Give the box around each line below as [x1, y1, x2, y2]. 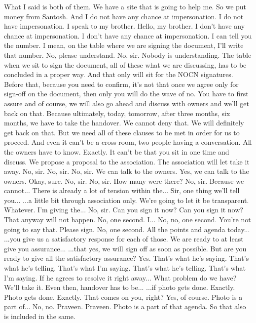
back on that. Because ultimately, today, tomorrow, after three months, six [4, 108, 230, 118]
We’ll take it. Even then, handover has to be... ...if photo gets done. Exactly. [4, 282, 235, 292]
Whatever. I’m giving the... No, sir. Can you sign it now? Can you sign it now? [4, 204, 243, 215]
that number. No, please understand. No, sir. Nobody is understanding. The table [4, 49, 252, 60]
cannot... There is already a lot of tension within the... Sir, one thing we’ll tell [4, 185, 240, 196]
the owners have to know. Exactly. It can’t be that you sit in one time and [4, 146, 229, 157]
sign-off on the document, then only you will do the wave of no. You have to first [4, 88, 249, 99]
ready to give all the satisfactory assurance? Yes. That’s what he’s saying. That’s [4, 253, 249, 263]
